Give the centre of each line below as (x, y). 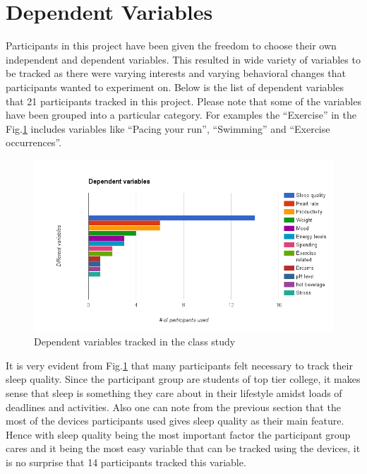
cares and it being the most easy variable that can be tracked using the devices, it (183, 448)
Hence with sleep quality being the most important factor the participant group (178, 434)
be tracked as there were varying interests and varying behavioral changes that (176, 73)
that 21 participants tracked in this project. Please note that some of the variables (183, 101)
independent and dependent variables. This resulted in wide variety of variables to (183, 59)
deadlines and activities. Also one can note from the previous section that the (173, 407)
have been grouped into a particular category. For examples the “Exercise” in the (181, 115)
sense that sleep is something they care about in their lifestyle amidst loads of (174, 392)
